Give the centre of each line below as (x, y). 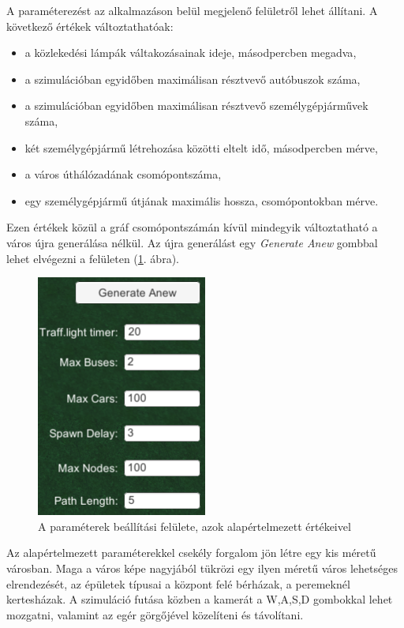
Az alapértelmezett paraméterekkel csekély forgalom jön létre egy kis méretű (191, 553)
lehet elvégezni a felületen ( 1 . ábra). (93, 258)
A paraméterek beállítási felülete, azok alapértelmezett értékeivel (195, 526)
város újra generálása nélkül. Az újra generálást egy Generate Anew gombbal (192, 242)
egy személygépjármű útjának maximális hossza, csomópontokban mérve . (202, 200)
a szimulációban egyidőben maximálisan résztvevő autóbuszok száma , (193, 79)
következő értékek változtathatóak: (90, 26)
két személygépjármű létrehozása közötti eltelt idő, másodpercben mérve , (201, 147)
